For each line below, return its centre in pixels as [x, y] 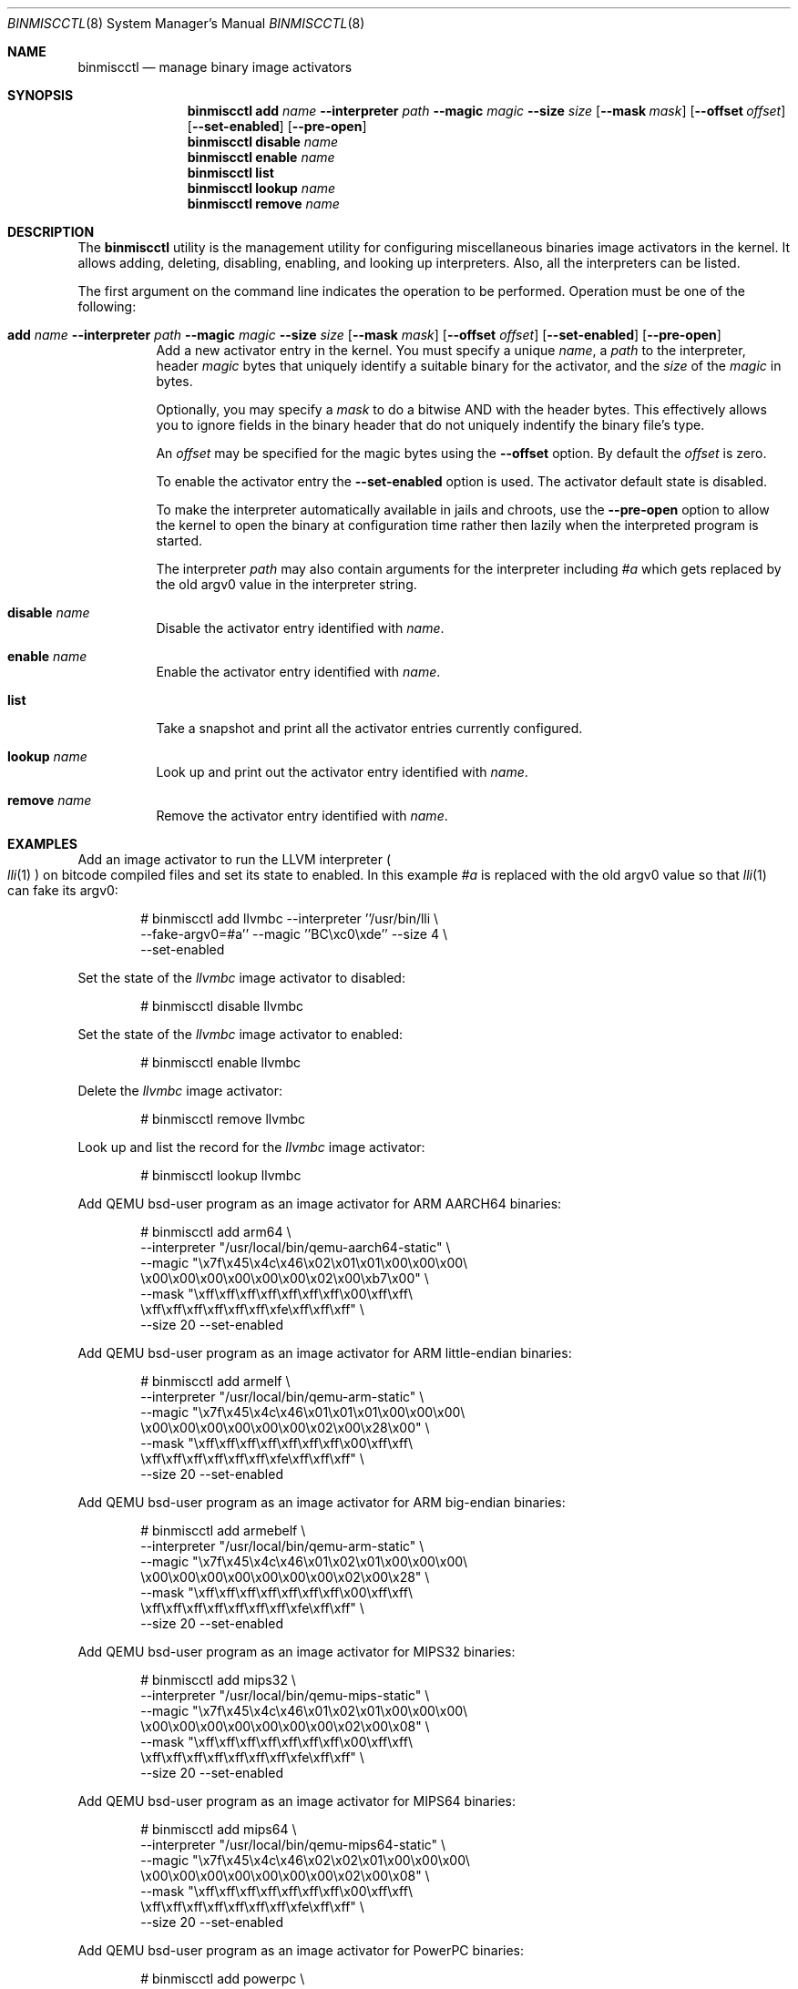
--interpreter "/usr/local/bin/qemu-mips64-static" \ [293, 1845]
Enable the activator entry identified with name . [298, 672]
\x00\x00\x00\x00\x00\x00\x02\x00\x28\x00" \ [285, 1428]
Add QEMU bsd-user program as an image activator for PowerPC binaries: [301, 1950]
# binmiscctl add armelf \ [215, 1381]
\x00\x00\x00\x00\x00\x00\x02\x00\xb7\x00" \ [285, 1278]
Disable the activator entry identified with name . [300, 628]
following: [107, 306]
